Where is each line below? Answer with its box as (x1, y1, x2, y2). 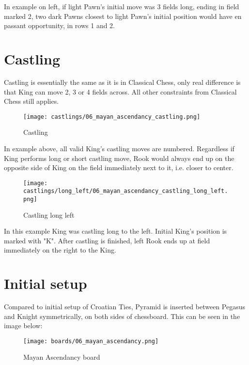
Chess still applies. (4, 96, 59, 106)
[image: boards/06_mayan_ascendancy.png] (23, 337, 159, 345)
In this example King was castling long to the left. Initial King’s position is (4, 226, 227, 236)
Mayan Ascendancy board (23, 351, 100, 362)
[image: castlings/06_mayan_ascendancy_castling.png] (23, 113, 201, 120)
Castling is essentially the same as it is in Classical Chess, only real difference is (4, 77, 241, 87)
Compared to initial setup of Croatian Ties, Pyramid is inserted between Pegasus (4, 302, 245, 312)
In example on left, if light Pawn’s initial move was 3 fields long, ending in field (4, 1, 239, 11)
